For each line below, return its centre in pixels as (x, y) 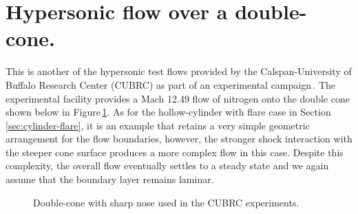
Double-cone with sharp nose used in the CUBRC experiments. (166, 202)
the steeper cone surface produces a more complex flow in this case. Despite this (175, 152)
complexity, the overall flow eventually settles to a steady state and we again (167, 165)
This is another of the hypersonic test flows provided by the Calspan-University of (179, 71)
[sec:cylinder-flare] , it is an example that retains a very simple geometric (158, 125)
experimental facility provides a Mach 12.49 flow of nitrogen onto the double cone (178, 98)
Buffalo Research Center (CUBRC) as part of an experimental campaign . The (170, 84)
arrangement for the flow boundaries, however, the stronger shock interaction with (179, 139)
